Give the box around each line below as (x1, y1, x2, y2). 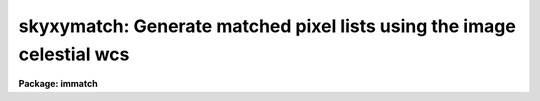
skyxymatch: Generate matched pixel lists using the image (18, 15, 517, 37)
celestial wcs (18, 43, 130, 65)
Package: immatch (18, 78, 99, 90)
